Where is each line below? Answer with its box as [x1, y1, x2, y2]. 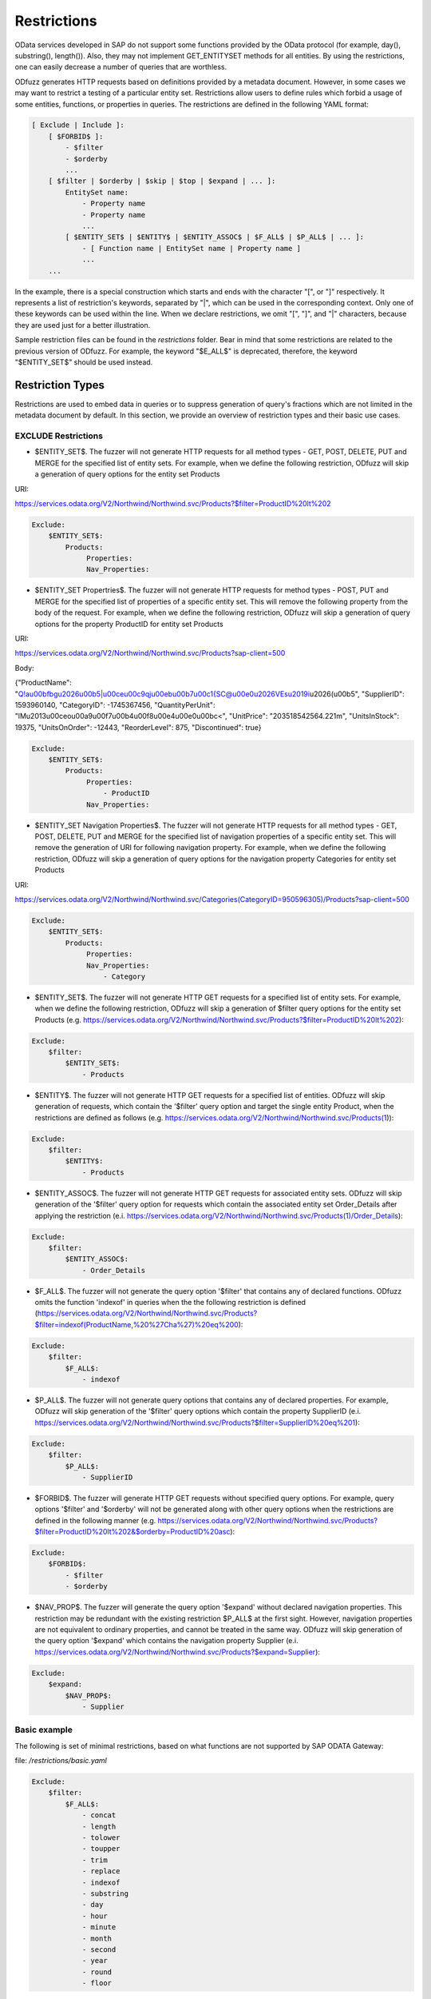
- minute [81, 1923, 117, 1932]
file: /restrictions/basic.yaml [14, 1756, 107, 1766]
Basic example [14, 1724, 73, 1735]
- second [81, 1945, 117, 1954]
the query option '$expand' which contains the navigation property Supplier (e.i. [34, 1636, 299, 1646]
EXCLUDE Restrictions [14, 430, 104, 441]
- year [81, 1956, 108, 1965]
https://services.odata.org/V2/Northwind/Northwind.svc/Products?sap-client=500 [14, 648, 286, 658]
